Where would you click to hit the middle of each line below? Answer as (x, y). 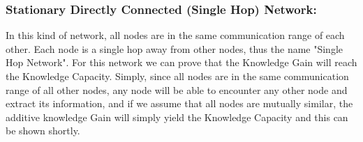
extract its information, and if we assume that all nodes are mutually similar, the (179, 103)
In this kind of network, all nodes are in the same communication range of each (175, 35)
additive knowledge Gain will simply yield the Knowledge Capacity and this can (177, 117)
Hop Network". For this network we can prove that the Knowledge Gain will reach (181, 62)
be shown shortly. (43, 131)
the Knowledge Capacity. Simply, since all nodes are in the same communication (177, 76)
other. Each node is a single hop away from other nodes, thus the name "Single (175, 48)
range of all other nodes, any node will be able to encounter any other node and (177, 89)
